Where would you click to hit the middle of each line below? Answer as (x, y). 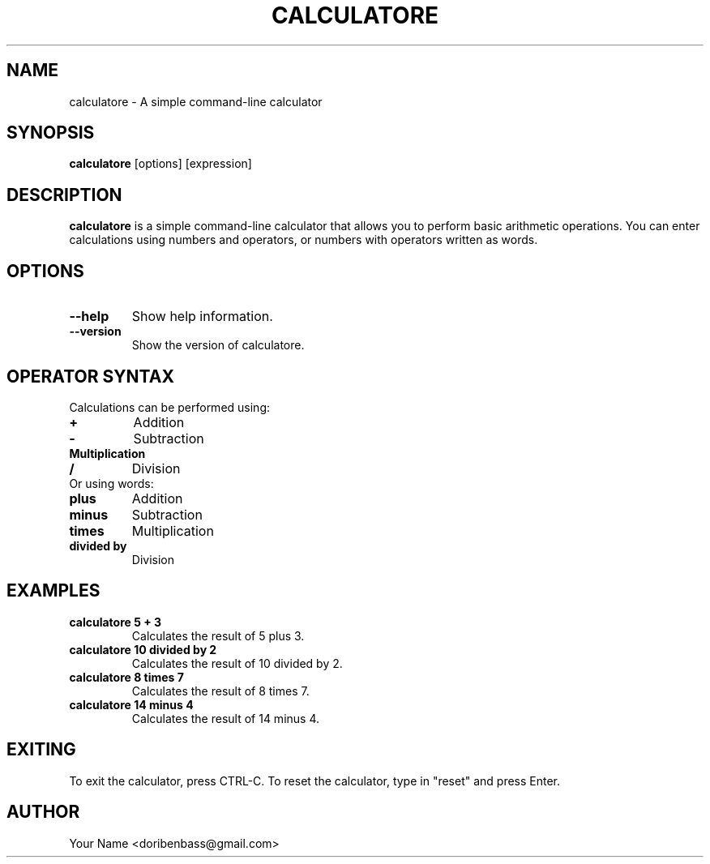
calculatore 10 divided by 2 (143, 649)
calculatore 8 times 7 (126, 677)
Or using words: (111, 483)
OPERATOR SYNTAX (90, 376)
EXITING (41, 750)
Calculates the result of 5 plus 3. (218, 635)
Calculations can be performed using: (170, 407)
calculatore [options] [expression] (160, 164)
